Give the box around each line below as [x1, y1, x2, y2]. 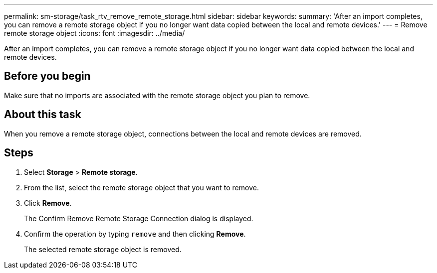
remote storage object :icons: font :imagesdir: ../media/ [4, 29, 185, 37]
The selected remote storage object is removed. [24, 245, 182, 254]
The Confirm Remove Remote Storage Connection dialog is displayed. [24, 214, 253, 223]
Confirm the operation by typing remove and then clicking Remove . [24, 229, 246, 238]
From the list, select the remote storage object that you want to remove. [24, 183, 259, 192]
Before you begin [4, 70, 91, 83]
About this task [4, 108, 81, 121]
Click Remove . [24, 198, 72, 207]
